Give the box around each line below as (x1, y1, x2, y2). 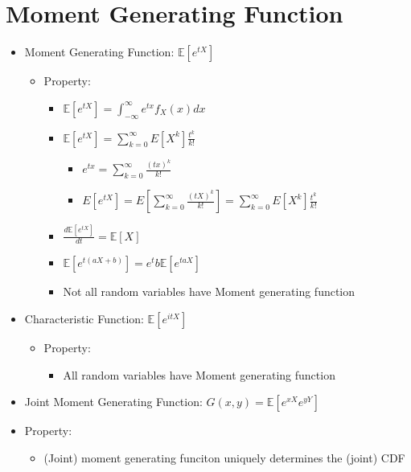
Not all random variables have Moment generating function (63, 283, 356, 300)
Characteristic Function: (24, 310, 144, 326)
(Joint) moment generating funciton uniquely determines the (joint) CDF (43, 449, 405, 466)
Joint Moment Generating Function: (24, 393, 203, 410)
